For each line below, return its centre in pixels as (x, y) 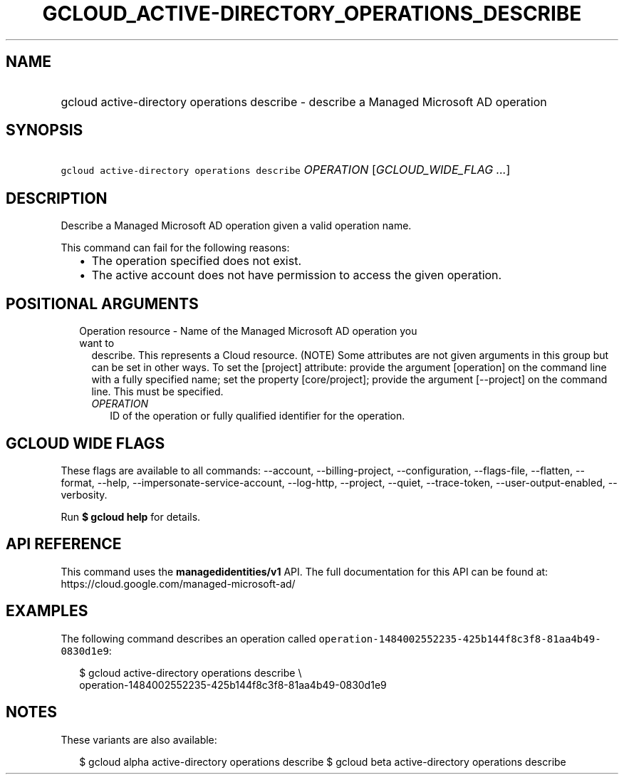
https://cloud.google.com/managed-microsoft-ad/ (178, 583)
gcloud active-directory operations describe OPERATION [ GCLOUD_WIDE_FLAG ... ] (286, 170)
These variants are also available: (139, 739)
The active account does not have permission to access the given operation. (297, 275)
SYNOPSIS (45, 130)
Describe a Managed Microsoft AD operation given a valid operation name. (236, 226)
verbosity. (84, 494)
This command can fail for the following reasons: (175, 248)
